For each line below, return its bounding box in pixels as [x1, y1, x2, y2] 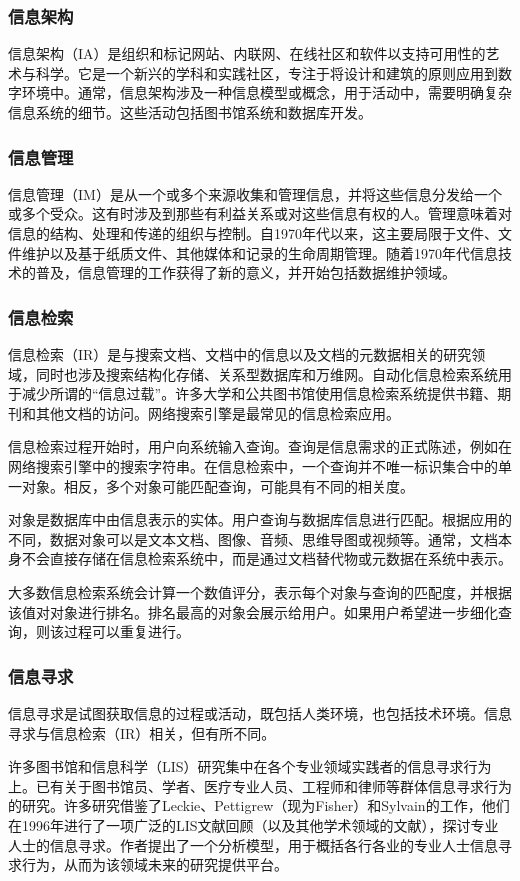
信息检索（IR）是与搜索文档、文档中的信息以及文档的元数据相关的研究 [8, 344, 472, 364]
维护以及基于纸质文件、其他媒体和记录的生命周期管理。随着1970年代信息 [21, 242, 498, 263]
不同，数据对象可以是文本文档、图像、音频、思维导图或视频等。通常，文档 [8, 528, 498, 549]
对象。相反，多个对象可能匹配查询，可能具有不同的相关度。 [21, 475, 414, 496]
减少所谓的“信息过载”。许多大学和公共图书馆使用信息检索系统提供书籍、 [21, 383, 498, 404]
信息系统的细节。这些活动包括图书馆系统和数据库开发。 [8, 102, 372, 122]
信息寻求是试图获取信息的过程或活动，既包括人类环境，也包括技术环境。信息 [8, 702, 512, 723]
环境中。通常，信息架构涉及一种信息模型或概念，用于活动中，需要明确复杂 [21, 82, 512, 103]
